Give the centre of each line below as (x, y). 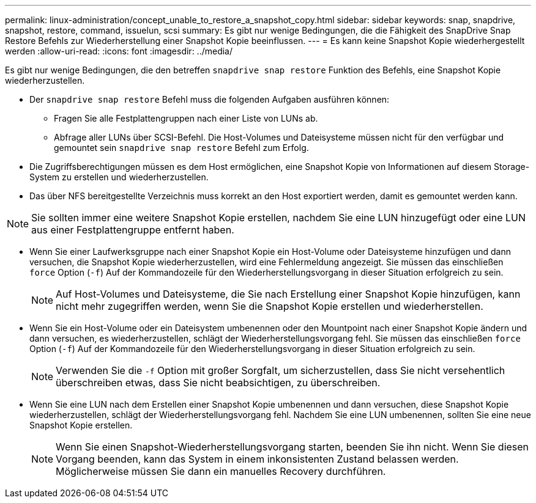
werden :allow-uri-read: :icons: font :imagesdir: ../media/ (119, 51)
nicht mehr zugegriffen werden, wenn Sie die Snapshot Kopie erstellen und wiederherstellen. (270, 306)
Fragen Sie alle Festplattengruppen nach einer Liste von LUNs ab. (186, 118)
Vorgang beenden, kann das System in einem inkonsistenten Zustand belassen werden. (257, 459)
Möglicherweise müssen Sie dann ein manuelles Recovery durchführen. (221, 471)
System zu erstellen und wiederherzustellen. (119, 177)
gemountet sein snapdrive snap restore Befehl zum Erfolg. (181, 148)
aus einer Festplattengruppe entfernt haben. (133, 230)
